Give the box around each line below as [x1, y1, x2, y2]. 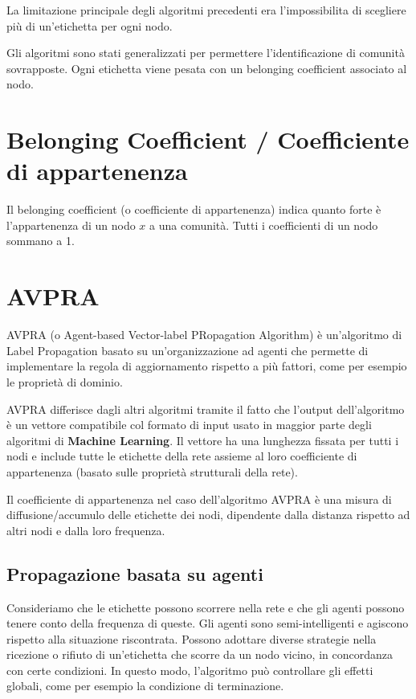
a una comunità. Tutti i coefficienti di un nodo [149, 216, 378, 233]
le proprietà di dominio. [6, 373, 123, 390]
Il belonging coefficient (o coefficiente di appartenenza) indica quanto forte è [6, 201, 381, 218]
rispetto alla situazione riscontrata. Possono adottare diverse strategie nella [6, 630, 377, 647]
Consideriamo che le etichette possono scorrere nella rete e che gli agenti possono [6, 599, 405, 615]
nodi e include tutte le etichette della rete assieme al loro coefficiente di [6, 448, 357, 464]
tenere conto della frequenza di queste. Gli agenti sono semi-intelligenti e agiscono [6, 615, 409, 632]
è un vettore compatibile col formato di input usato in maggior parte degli [6, 416, 372, 433]
